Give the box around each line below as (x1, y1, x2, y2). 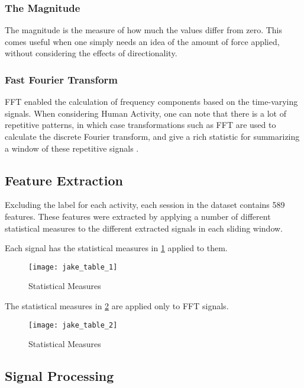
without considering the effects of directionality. (5, 47, 177, 59)
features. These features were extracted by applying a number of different (5, 210, 271, 222)
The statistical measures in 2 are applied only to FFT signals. (5, 300, 229, 312)
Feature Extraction (5, 171, 123, 189)
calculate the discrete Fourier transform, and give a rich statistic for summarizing (5, 130, 300, 142)
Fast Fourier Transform (5, 72, 118, 86)
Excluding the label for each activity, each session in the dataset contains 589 (5, 198, 285, 211)
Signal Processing (5, 367, 114, 385)
